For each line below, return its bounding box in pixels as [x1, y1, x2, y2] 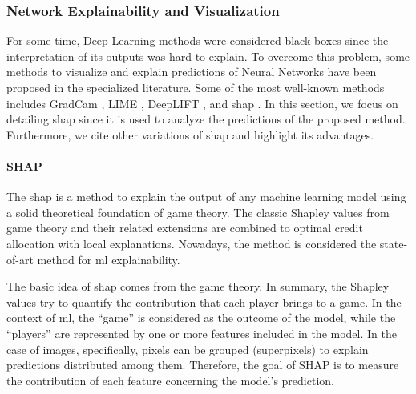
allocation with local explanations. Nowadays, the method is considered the [6, 235, 377, 251]
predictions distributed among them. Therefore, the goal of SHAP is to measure [6, 356, 399, 373]
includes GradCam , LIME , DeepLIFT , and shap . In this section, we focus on [6, 94, 398, 111]
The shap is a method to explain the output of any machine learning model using [6, 188, 406, 205]
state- [379, 235, 408, 251]
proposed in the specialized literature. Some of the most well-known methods [6, 79, 385, 95]
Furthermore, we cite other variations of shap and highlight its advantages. [6, 126, 374, 143]
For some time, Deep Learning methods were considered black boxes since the [6, 32, 389, 49]
